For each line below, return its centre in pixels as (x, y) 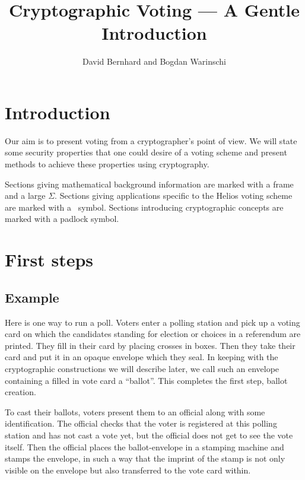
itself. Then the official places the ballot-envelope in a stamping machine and (144, 446)
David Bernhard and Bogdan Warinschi (154, 61)
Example (32, 297)
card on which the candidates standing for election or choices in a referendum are (153, 334)
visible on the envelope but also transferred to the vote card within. (128, 470)
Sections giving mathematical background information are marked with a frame (149, 184)
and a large (25, 196)
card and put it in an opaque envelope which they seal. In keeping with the (142, 357)
